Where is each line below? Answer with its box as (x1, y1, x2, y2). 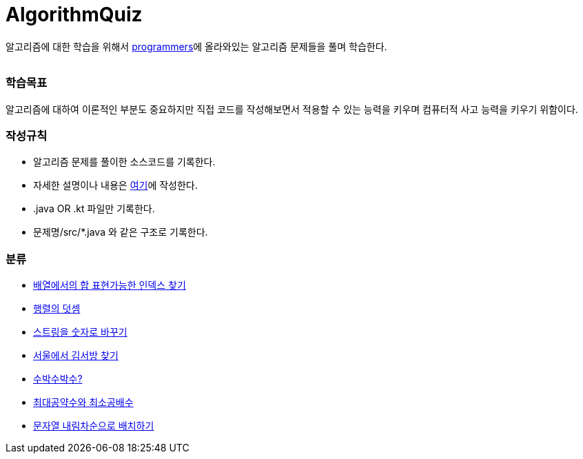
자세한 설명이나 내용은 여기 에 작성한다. (33, 179, 198, 192)
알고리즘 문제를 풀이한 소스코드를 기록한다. (33, 156, 216, 168)
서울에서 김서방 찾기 (33, 349, 119, 361)
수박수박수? (33, 373, 83, 385)
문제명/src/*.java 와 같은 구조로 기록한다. (33, 226, 208, 238)
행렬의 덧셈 (33, 303, 81, 314)
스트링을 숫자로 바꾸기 (33, 326, 127, 338)
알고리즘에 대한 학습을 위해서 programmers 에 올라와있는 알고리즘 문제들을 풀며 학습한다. (6, 40, 387, 52)
